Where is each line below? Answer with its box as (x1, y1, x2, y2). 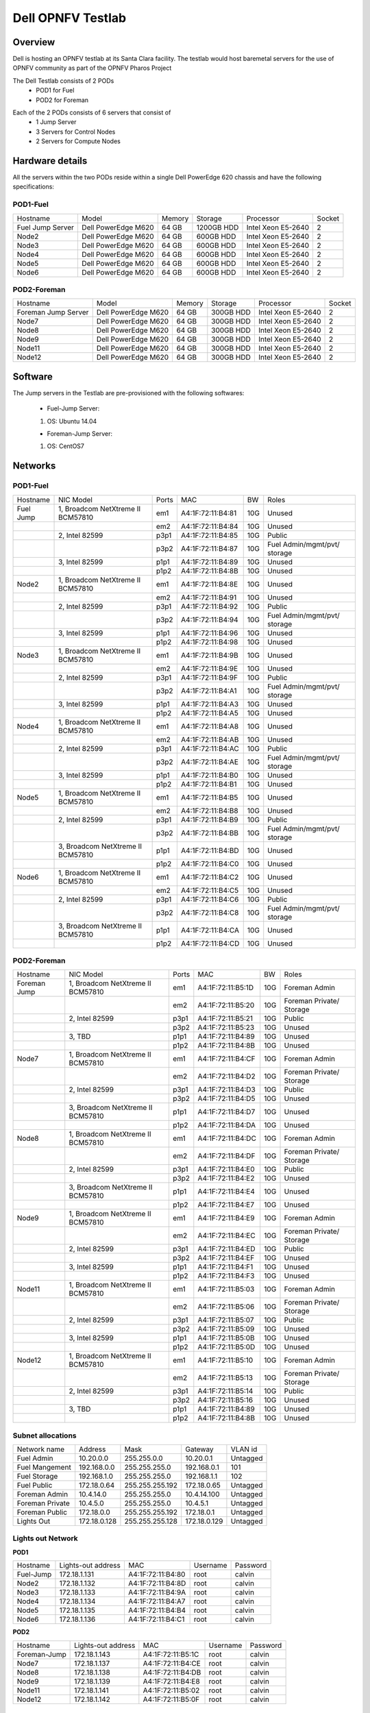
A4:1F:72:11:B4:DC (197, 1134, 257, 1144)
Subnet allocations (12, 1431, 77, 1440)
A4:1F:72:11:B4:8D (127, 1579, 186, 1588)
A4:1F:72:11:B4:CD (180, 939, 240, 948)
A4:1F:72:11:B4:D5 (197, 1094, 256, 1103)
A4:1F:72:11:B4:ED (197, 1244, 256, 1254)
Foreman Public (16, 1507, 68, 1517)
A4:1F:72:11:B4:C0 (180, 859, 239, 868)
